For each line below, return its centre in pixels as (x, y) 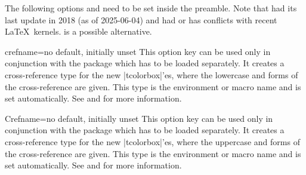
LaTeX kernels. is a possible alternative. (78, 31)
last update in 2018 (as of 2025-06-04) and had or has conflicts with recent (141, 19)
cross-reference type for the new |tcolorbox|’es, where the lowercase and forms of (152, 74)
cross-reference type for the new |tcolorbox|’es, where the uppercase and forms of (152, 141)
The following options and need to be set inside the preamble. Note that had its (151, 8)
